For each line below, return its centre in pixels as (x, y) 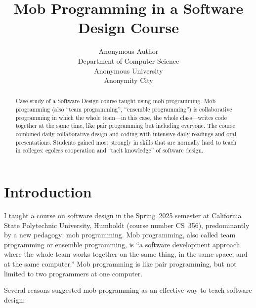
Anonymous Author (128, 51)
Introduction (48, 192)
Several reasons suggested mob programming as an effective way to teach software (128, 290)
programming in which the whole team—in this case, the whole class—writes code (121, 117)
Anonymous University (128, 70)
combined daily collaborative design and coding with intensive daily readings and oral (126, 134)
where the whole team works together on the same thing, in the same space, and (126, 254)
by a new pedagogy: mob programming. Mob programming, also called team (120, 235)
